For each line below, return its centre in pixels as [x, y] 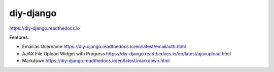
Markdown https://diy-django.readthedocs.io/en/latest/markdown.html [96, 61]
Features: [19, 37]
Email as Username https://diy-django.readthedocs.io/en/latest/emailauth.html [104, 47]
